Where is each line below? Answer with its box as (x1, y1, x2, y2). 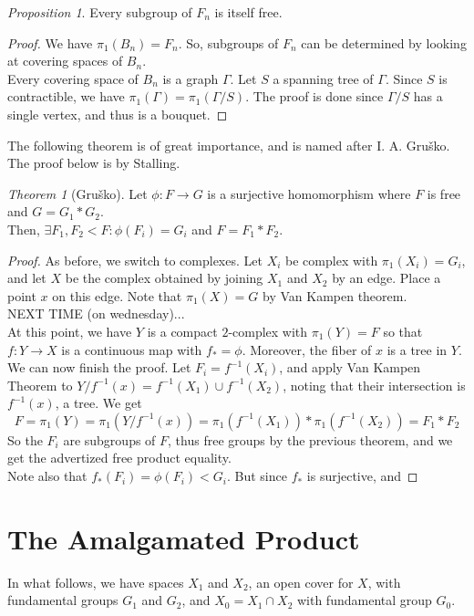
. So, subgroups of (178, 33, 279, 52)
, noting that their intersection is (283, 375, 466, 394)
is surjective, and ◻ (306, 466, 418, 485)
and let (7, 268, 46, 287)
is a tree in (386, 339, 448, 359)
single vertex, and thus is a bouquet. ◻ (7, 104, 228, 123)
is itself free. (214, 3, 283, 21)
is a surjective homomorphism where (207, 183, 411, 203)
